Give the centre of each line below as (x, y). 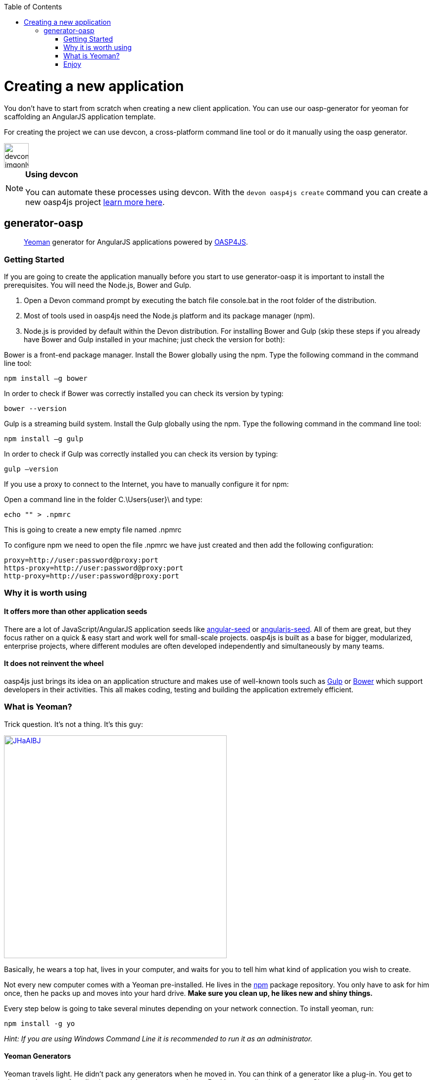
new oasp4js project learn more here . (95, 202)
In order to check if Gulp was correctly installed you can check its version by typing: (141, 454)
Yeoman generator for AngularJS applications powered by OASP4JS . (136, 242)
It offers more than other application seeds (76, 612)
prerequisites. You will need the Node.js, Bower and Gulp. (98, 285)
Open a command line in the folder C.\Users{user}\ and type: (103, 500)
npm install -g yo (40, 1023)
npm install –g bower (46, 379)
